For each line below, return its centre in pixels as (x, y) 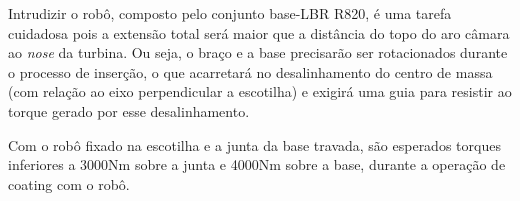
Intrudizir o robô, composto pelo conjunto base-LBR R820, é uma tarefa (230, 13)
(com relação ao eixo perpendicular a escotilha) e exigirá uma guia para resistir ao (260, 91)
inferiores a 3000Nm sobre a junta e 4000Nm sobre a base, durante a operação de (257, 164)
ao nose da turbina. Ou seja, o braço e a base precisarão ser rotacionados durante (258, 52)
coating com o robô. (69, 183)
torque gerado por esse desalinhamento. (129, 110)
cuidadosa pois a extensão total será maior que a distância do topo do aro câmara (259, 32)
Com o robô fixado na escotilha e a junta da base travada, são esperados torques (254, 144)
